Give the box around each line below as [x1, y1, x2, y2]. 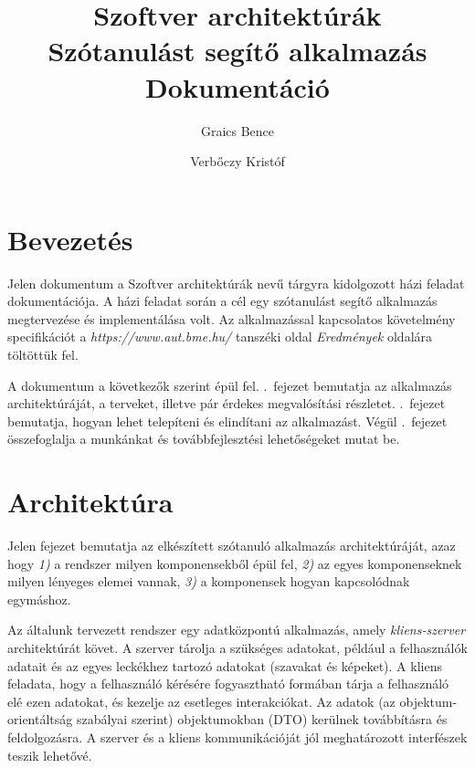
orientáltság [7, 710, 73, 729]
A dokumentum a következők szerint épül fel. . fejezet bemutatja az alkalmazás [7, 375, 452, 395]
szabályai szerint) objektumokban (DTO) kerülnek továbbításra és [76, 710, 448, 729]
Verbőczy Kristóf [190, 152, 285, 171]
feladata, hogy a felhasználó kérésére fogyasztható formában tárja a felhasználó [7, 674, 449, 693]
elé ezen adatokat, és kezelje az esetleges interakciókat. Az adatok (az [7, 691, 396, 710]
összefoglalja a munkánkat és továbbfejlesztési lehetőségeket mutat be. [7, 429, 400, 448]
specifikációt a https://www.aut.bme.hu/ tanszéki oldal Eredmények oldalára [7, 327, 433, 346]
